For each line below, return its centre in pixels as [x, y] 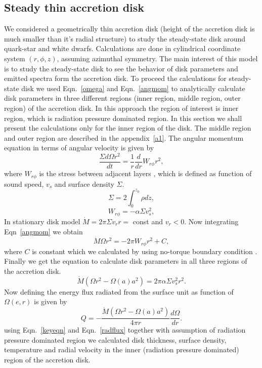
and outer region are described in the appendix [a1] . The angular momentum [124, 137]
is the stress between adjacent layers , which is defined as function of [145, 173]
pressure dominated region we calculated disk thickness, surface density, [115, 339]
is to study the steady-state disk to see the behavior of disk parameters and [121, 68]
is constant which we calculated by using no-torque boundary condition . [145, 251]
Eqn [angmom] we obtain [43, 231]
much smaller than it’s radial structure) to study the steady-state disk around [125, 38]
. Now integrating [211, 221]
